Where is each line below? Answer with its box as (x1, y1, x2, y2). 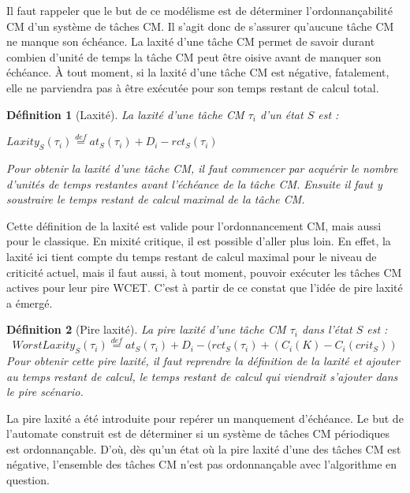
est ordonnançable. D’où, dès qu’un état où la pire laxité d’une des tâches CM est (6, 440, 401, 457)
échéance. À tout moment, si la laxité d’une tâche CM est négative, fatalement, (6, 64, 389, 80)
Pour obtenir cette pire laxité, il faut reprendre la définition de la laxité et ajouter (6, 352, 400, 368)
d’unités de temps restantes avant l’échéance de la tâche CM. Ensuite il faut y (6, 175, 382, 192)
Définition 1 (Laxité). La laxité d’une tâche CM (6, 106, 244, 122)
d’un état (259, 106, 304, 122)
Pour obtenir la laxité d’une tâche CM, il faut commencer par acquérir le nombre (6, 159, 398, 176)
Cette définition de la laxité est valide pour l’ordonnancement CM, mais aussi (6, 217, 382, 233)
